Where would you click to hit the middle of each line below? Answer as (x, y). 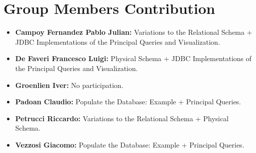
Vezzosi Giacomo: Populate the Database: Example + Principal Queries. (130, 144)
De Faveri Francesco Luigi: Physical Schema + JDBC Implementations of (133, 58)
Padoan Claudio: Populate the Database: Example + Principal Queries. (128, 102)
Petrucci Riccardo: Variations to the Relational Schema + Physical (122, 118)
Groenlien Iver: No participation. (69, 85)
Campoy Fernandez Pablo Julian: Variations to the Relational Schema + (134, 32)
